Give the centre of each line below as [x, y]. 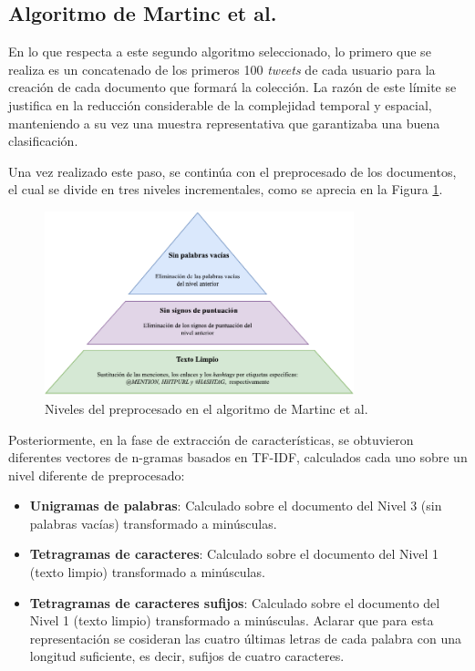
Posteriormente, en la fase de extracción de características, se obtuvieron [211, 439]
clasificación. [43, 141]
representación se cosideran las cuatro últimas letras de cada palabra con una [245, 638]
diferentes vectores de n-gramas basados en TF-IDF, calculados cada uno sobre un [238, 457]
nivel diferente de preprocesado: [97, 475]
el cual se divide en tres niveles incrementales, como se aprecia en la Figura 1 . [226, 189]
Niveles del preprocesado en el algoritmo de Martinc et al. [207, 408]
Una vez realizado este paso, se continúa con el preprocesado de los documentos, [232, 171]
